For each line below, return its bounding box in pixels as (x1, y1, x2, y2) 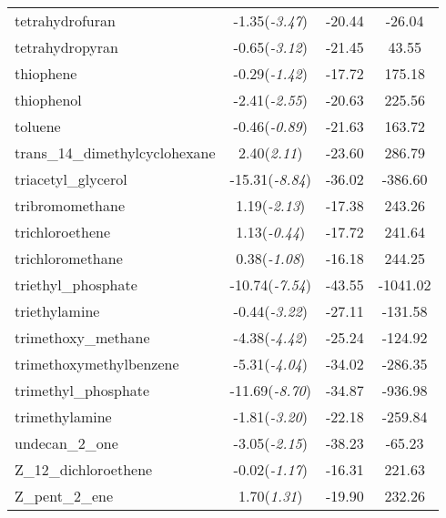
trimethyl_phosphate (15, 380, 150, 401)
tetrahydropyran (15, 36, 118, 57)
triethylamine (15, 300, 100, 321)
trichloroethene (15, 221, 110, 242)
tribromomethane (15, 195, 125, 216)
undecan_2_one (15, 432, 118, 453)
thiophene (15, 63, 77, 84)
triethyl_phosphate (15, 274, 137, 295)
